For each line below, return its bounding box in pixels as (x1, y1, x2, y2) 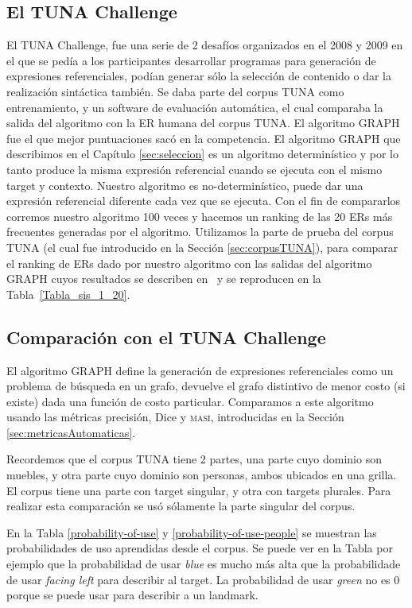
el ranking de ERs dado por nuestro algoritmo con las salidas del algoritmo (6, 254, 372, 271)
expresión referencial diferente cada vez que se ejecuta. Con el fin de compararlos (6, 192, 401, 209)
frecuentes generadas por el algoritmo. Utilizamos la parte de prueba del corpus (6, 223, 394, 240)
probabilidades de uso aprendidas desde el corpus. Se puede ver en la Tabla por (6, 540, 393, 556)
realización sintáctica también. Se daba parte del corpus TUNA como (6, 83, 344, 99)
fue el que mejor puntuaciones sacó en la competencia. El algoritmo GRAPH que (6, 130, 401, 146)
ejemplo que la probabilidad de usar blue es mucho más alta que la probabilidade (6, 556, 401, 572)
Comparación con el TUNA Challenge (6, 324, 326, 349)
